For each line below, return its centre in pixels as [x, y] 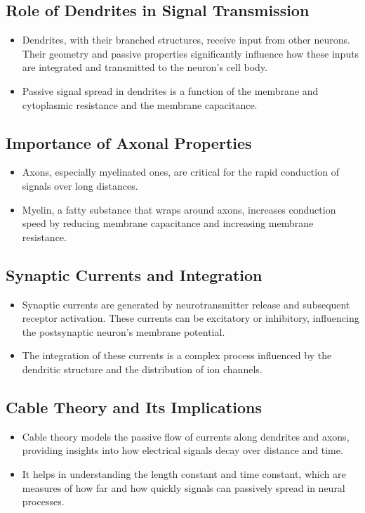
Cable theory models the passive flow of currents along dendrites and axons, [186, 436]
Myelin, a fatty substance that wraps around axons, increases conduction [179, 209]
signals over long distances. [80, 185]
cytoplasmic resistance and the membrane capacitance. [140, 104]
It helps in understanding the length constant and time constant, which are [184, 473]
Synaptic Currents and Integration [134, 274]
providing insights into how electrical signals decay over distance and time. [182, 450]
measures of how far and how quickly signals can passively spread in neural [184, 487]
